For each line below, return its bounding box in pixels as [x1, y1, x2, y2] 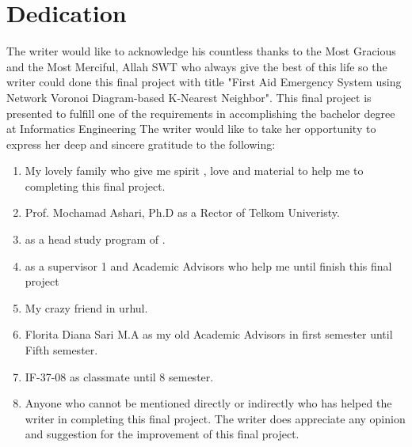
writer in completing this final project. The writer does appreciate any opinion [25, 410, 406, 426]
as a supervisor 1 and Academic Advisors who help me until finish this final [25, 257, 392, 274]
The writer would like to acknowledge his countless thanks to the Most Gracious [6, 43, 396, 59]
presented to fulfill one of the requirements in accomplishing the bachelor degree [6, 104, 395, 121]
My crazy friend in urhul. [25, 299, 148, 316]
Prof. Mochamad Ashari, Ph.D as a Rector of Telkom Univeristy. [25, 204, 340, 221]
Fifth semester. [25, 342, 98, 358]
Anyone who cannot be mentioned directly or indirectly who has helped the [25, 395, 392, 411]
